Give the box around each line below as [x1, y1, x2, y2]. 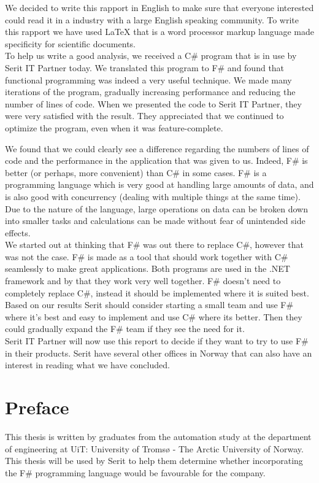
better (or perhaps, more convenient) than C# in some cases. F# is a [5, 166, 267, 179]
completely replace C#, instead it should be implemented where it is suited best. [5, 286, 309, 299]
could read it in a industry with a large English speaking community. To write [5, 13, 299, 26]
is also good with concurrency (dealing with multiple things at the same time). [5, 190, 301, 203]
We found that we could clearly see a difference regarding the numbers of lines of [5, 142, 309, 155]
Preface [5, 395, 69, 419]
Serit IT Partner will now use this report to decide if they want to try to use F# [5, 334, 309, 347]
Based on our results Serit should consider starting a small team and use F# [5, 298, 294, 311]
